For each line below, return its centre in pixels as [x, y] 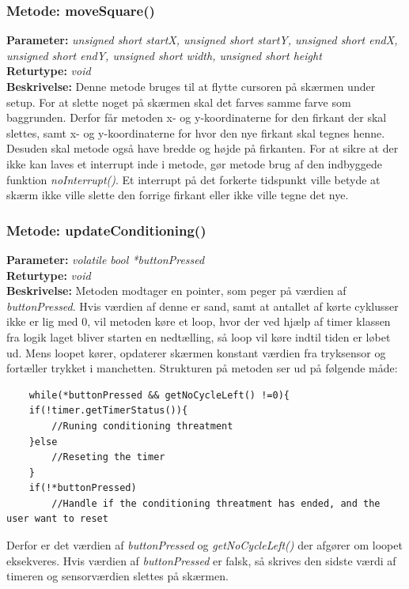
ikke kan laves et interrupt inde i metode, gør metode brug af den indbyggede [195, 163]
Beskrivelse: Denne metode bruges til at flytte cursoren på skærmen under [191, 86]
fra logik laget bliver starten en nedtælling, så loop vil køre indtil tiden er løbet [199, 336]
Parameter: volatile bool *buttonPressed [106, 259]
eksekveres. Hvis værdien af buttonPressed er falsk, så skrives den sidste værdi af [201, 560]
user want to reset [57, 519]
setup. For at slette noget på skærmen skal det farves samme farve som [179, 102]
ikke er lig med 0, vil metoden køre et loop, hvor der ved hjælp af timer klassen [199, 321]
